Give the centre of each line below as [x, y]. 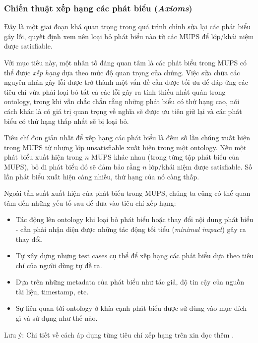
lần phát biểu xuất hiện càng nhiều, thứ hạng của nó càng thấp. [102, 176]
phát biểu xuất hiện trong [43, 157]
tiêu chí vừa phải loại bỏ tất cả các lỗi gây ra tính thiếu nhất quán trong [115, 91]
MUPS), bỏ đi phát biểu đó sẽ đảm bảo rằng [72, 166]
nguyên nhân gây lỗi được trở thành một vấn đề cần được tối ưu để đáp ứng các [126, 82]
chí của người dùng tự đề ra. [59, 265]
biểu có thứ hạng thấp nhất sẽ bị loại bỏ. [66, 121]
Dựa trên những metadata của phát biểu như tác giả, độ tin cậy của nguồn [130, 282]
